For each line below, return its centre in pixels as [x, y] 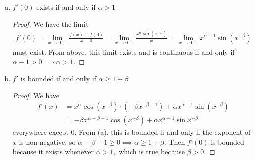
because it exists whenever [53, 152]
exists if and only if [66, 7]
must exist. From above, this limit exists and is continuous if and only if [123, 51]
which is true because [152, 152]
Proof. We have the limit [50, 23]
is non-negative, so [47, 142]
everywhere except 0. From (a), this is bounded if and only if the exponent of [132, 132]
